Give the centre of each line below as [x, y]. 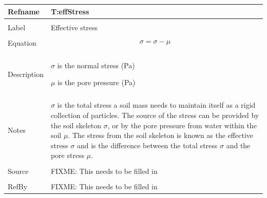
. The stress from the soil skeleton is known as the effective [160, 135]
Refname [24, 11]
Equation [22, 42]
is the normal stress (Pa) [96, 65]
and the [238, 145]
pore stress [68, 155]
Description [26, 74]
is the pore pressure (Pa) [97, 82]
